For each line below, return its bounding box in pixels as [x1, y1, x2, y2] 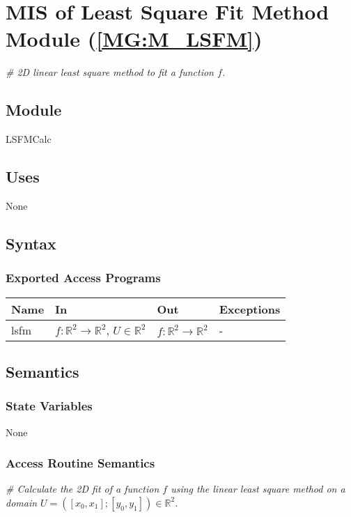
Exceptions [219, 300, 281, 317]
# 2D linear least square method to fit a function [6, 65, 214, 79]
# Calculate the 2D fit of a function [6, 481, 159, 496]
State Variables [6, 397, 93, 415]
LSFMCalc [6, 132, 52, 146]
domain [6, 495, 38, 509]
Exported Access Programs [6, 269, 161, 286]
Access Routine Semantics [6, 454, 155, 472]
